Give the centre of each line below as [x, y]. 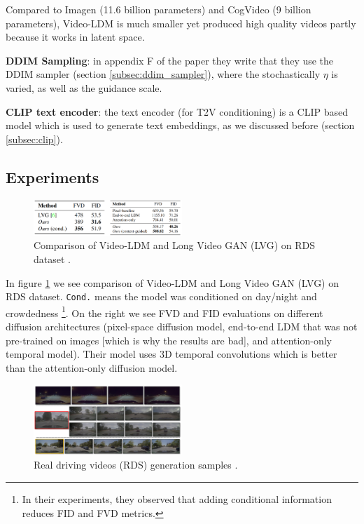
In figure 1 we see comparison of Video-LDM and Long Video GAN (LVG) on [173, 282]
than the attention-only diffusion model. [92, 367]
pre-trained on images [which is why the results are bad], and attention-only [169, 340]
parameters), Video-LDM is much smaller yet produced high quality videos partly [181, 23]
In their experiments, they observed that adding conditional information [177, 499]
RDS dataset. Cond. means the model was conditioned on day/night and [161, 296]
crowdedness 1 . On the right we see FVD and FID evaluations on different [164, 311]
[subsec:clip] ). [34, 139]
